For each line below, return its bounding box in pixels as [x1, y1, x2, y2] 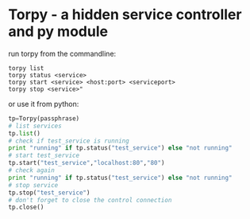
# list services [8, 122, 62, 130]
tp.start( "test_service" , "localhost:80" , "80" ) [8, 159, 165, 167]
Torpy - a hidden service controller [8, 6, 242, 24]
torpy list [8, 64, 44, 72]
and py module [8, 22, 109, 41]
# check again [8, 166, 56, 174]
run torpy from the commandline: [8, 49, 117, 58]
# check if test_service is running [8, 137, 129, 145]
